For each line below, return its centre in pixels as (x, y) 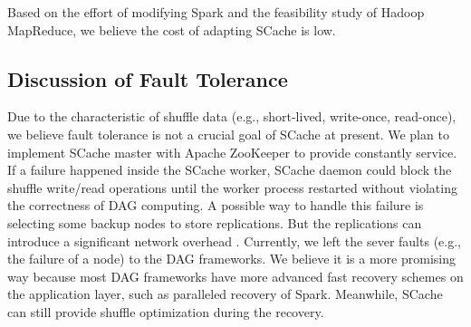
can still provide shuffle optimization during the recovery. (166, 311)
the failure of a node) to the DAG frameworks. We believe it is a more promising (231, 259)
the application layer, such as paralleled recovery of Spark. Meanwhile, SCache (225, 294)
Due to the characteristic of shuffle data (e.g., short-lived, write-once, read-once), (232, 116)
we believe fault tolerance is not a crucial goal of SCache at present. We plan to (228, 134)
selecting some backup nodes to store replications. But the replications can (215, 222)
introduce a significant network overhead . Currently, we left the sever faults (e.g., (234, 240)
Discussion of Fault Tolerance (148, 78)
